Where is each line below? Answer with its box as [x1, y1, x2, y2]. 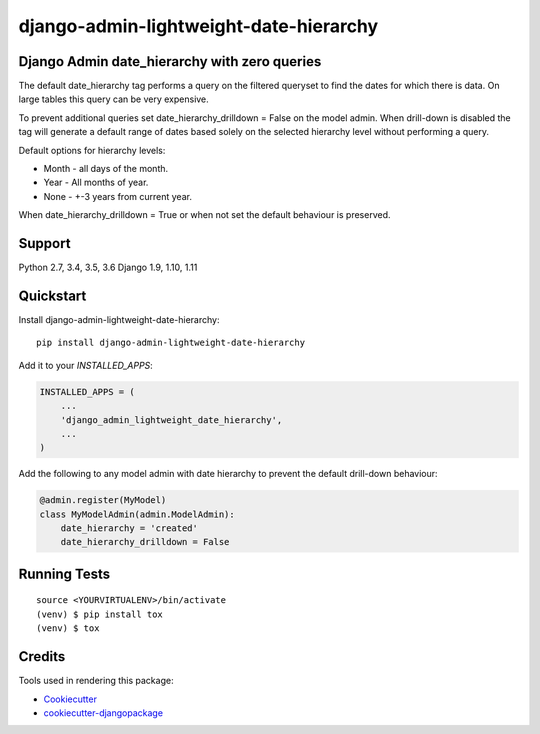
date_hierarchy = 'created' [60, 523, 199, 534]
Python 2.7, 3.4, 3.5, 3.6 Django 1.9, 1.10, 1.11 [18, 261, 198, 274]
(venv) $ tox [36, 623, 100, 634]
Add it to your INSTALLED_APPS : [18, 359, 154, 371]
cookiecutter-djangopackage [43, 706, 164, 719]
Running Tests [18, 565, 110, 582]
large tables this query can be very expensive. [18, 93, 209, 105]
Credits [18, 648, 66, 665]
